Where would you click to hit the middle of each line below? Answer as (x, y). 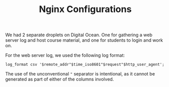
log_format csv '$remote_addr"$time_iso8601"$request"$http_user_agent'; (85, 65)
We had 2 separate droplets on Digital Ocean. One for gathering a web (79, 35)
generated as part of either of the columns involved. (60, 79)
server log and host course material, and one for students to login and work (84, 40)
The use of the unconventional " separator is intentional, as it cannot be (80, 74)
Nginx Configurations (85, 9)
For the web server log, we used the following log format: (65, 55)
